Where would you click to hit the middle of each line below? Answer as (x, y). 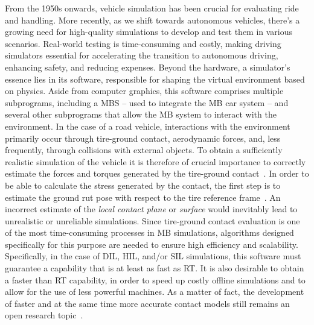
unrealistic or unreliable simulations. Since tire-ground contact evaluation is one (152, 220)
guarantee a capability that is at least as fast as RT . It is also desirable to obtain (155, 268)
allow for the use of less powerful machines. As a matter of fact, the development (155, 292)
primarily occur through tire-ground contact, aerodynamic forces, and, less (143, 138)
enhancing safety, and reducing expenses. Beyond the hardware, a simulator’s (148, 67)
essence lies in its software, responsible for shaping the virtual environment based (155, 79)
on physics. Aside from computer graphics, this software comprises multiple (144, 91)
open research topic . (44, 315)
